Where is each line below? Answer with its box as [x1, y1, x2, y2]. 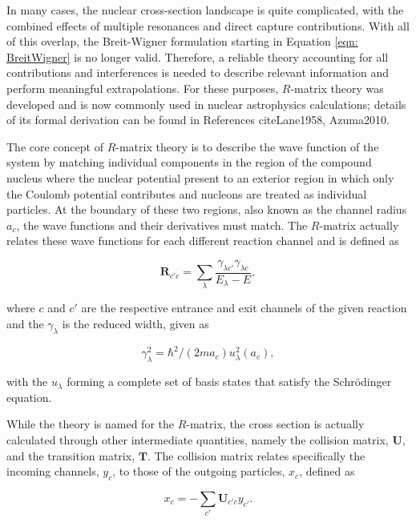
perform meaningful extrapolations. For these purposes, [6, 79, 279, 96]
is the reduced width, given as [62, 315, 209, 332]
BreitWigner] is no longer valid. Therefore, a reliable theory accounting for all [6, 48, 389, 65]
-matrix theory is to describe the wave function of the [115, 138, 379, 155]
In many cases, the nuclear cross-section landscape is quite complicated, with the [6, 2, 404, 18]
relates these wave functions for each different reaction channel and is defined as [6, 232, 399, 249]
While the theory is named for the [6, 416, 174, 432]
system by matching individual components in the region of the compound [6, 154, 372, 171]
